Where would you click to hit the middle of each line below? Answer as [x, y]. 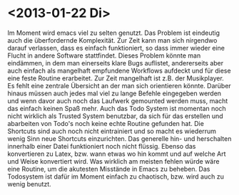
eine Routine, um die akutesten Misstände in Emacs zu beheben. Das [109, 169]
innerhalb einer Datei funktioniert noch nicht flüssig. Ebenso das [102, 146]
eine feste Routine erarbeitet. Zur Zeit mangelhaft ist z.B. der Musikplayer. [116, 78]
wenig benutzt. [29, 184]
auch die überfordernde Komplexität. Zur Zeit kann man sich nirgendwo [112, 40]
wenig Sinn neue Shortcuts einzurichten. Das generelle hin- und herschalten [119, 138]
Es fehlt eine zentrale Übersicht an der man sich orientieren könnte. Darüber [119, 85]
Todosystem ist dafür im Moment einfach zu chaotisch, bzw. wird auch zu [116, 176]
